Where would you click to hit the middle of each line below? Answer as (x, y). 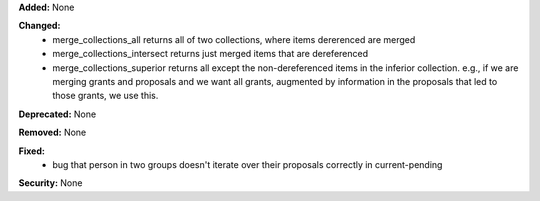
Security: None (50, 183)
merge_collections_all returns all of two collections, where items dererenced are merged (234, 39)
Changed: (39, 26)
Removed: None (52, 132)
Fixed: (31, 151)
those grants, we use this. (105, 96)
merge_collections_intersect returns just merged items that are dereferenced (210, 54)
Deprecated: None (57, 114)
